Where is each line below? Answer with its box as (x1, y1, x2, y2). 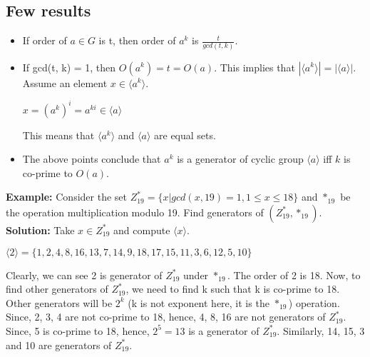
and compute (113, 222, 170, 237)
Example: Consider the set (6, 189, 127, 204)
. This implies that (214, 59, 295, 74)
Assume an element (22, 75, 108, 90)
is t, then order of (98, 33, 176, 48)
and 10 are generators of (6, 337, 112, 352)
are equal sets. (154, 127, 216, 142)
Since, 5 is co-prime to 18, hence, (6, 323, 150, 338)
